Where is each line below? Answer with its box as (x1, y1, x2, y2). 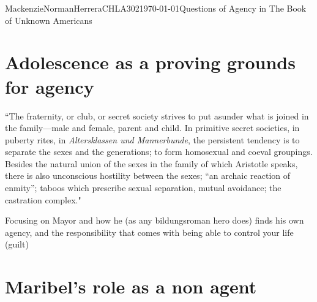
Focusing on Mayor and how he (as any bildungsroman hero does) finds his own (5, 214, 304, 227)
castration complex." (5, 193, 81, 206)
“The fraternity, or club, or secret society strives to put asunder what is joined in (5, 109, 309, 122)
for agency (5, 74, 94, 99)
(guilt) (5, 238, 29, 251)
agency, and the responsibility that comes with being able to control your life (5, 225, 294, 238)
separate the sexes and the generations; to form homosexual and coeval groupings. (5, 145, 313, 158)
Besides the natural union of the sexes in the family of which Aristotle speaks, (5, 157, 298, 170)
